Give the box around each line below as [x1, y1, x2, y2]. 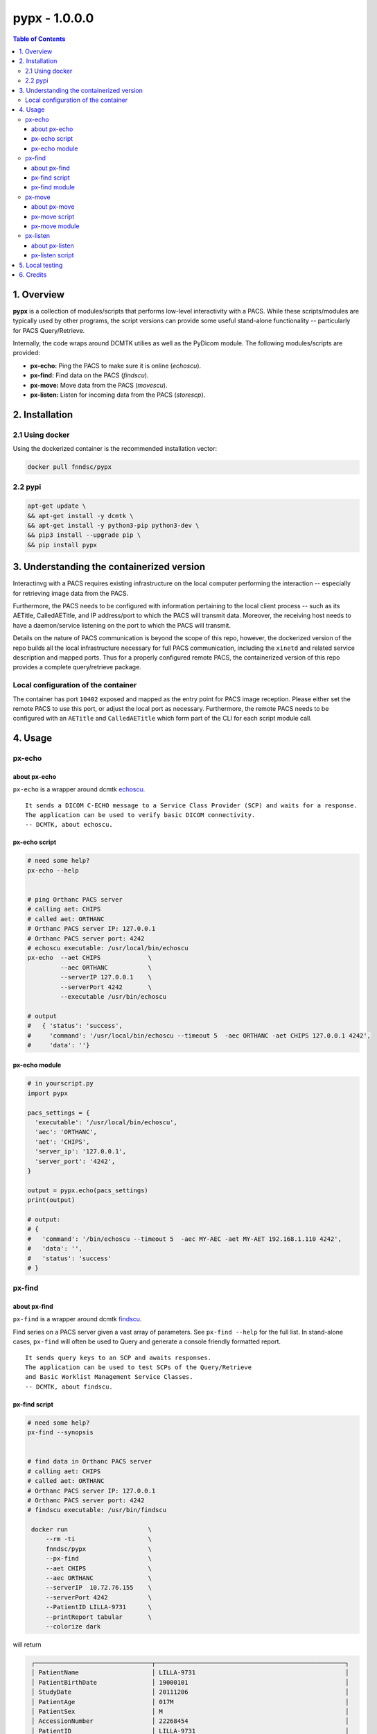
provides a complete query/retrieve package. [12, 663, 141, 671]
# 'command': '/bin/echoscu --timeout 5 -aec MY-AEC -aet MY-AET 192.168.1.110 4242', [27, 1235, 342, 1243]
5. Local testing [19, 261, 63, 269]
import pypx [27, 1089, 69, 1097]
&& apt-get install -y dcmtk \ [27, 512, 134, 520]
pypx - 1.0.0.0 [12, 10, 94, 26]
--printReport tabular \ [45, 1613, 152, 1621]
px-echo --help [27, 866, 79, 874]
